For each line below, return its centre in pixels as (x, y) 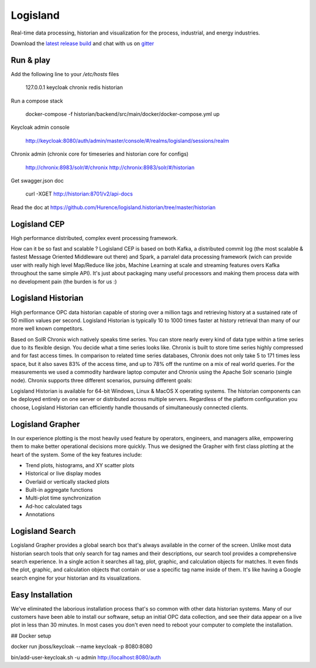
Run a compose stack (37, 101)
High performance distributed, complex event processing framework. (94, 238)
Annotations (40, 515)
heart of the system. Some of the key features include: (77, 454)
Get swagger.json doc (37, 180)
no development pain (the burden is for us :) (64, 282)
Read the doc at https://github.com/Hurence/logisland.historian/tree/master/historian (113, 207)
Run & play (31, 60)
